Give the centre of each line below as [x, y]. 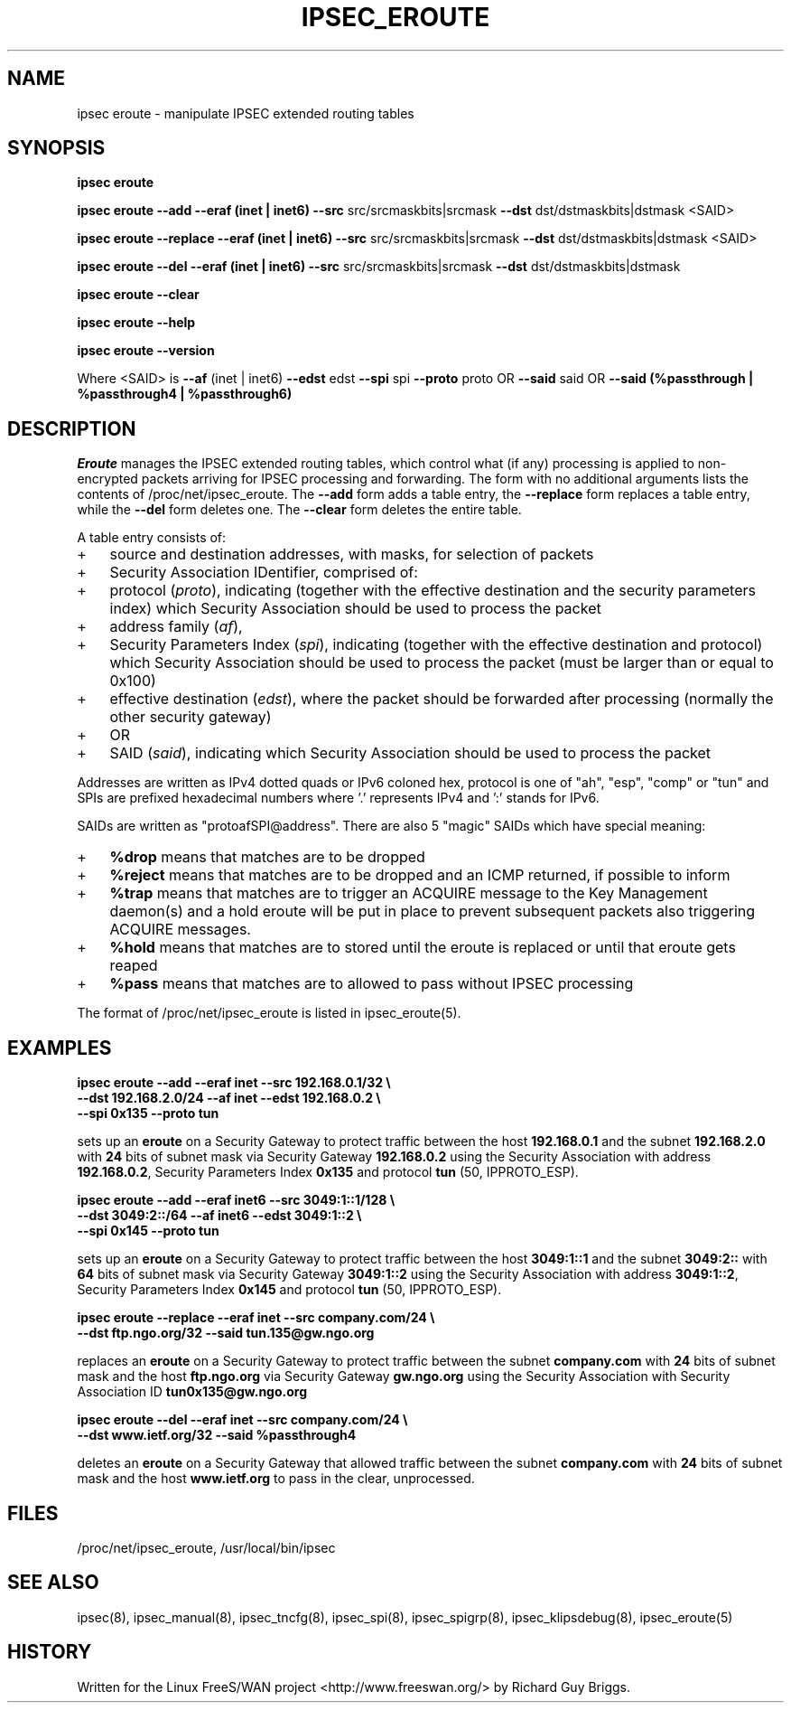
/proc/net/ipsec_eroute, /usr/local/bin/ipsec [206, 1547]
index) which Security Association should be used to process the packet [355, 609]
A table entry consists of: [152, 538]
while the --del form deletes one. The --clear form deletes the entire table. [299, 510]
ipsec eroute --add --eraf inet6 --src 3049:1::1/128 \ [236, 1200]
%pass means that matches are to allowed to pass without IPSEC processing [372, 984]
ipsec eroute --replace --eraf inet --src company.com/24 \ [256, 1318]
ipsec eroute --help [136, 323]
